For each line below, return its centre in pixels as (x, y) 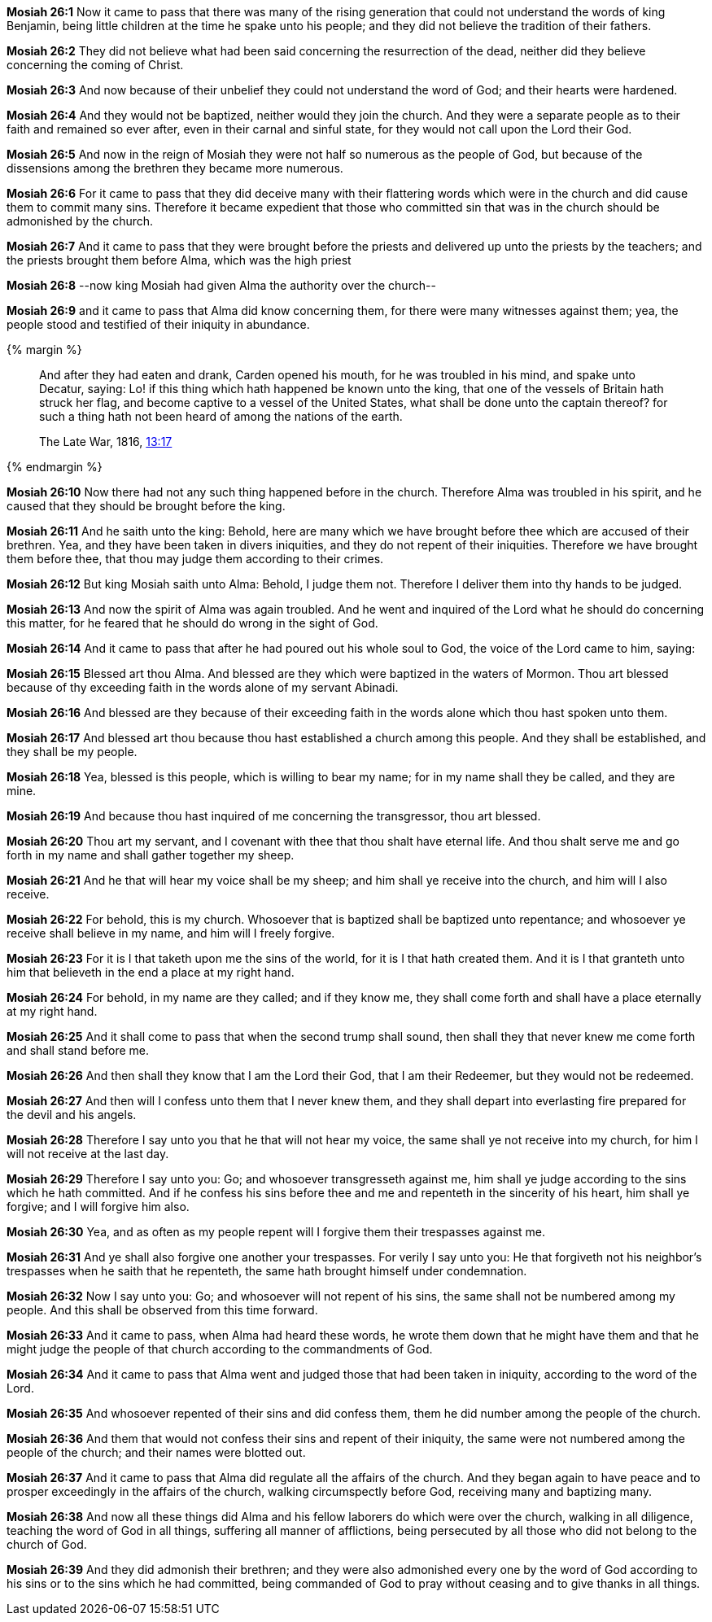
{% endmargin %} (55, 467)
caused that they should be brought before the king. (146, 506)
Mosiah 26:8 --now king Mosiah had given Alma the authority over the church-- (221, 285)
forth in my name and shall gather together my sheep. (151, 855)
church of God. (47, 1544)
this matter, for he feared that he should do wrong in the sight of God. (192, 623)
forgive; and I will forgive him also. (98, 1207)
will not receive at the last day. (88, 1154)
